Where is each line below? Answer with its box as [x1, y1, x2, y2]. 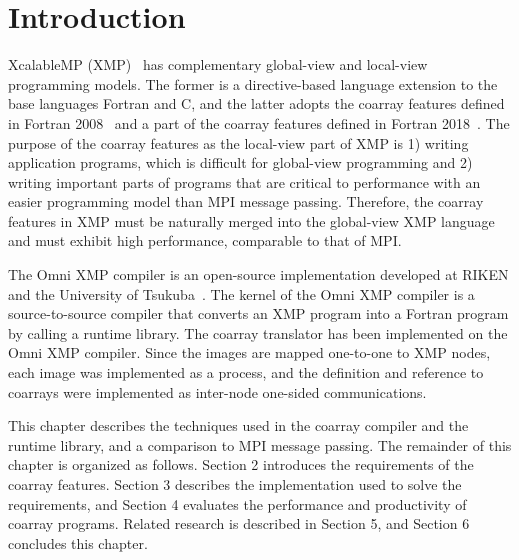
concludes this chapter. [8, 532, 148, 553]
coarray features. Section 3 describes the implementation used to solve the [8, 474, 462, 494]
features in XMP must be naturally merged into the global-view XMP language [8, 210, 495, 231]
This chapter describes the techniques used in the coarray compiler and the [8, 415, 469, 436]
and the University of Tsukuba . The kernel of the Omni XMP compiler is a [8, 283, 475, 304]
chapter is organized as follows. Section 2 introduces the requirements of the [8, 454, 474, 475]
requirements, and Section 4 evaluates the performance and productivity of [8, 493, 467, 514]
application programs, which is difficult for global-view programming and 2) [8, 152, 473, 173]
